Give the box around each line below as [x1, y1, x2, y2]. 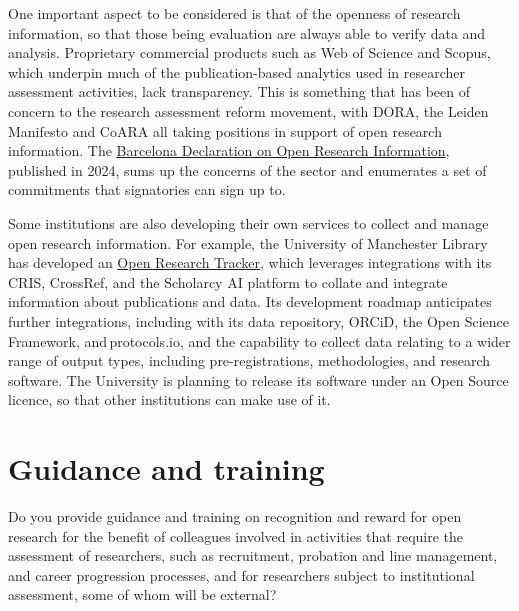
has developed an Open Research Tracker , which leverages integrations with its [8, 252, 492, 273]
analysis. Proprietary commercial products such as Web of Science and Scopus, [8, 42, 491, 63]
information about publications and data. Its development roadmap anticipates [8, 291, 492, 312]
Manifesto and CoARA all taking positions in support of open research [8, 120, 442, 141]
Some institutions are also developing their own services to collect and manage [8, 212, 489, 233]
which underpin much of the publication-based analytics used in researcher [8, 61, 466, 82]
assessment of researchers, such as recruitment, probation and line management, [8, 545, 498, 566]
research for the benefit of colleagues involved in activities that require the [8, 525, 464, 546]
